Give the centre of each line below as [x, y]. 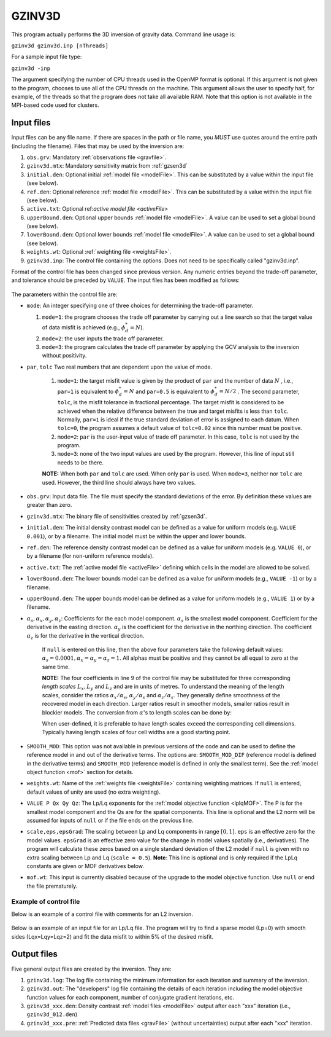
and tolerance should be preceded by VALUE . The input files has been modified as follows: [126, 280]
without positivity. [64, 356]
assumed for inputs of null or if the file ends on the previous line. [110, 820]
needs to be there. [81, 462]
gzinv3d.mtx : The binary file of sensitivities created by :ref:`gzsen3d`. [117, 516]
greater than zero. [49, 505]
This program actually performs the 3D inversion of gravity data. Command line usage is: [124, 34]
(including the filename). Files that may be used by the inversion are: [98, 146]
